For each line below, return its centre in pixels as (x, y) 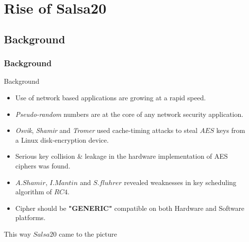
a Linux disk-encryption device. (62, 140)
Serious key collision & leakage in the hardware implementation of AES (122, 156)
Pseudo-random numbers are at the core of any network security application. (129, 114)
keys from (231, 130)
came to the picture (88, 233)
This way (17, 233)
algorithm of (33, 192)
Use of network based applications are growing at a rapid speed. (110, 97)
